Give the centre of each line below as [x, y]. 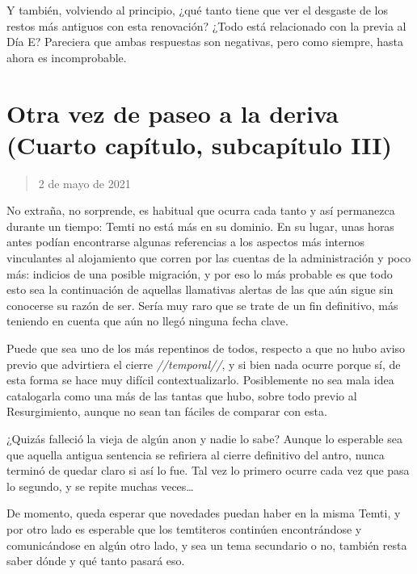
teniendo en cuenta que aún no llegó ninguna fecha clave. [147, 321]
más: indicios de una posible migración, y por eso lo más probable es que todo [200, 273]
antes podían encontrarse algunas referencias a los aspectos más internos [186, 242]
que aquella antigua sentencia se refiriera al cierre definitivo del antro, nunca [196, 454]
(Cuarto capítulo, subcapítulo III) [200, 144]
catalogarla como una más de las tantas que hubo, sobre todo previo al [182, 395]
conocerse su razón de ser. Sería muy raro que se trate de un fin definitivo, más [202, 305]
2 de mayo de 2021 [84, 183]
